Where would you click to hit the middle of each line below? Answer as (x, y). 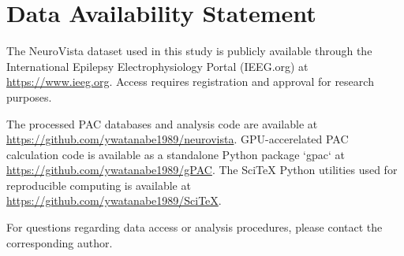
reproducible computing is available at (99, 185)
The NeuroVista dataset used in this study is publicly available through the (189, 51)
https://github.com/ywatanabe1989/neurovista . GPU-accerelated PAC (178, 139)
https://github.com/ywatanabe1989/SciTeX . (114, 200)
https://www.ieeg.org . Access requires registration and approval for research (190, 82)
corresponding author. (60, 242)
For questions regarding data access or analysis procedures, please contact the (195, 227)
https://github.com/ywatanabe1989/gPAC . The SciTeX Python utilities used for (202, 170)
